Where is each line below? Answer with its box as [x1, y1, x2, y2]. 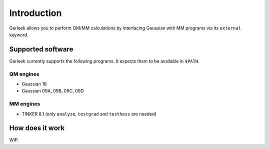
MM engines [9, 100, 40, 107]
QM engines [9, 70, 39, 77]
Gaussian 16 [21, 80, 47, 87]
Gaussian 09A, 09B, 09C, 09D [21, 88, 84, 94]
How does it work [9, 124, 65, 132]
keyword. [9, 31, 28, 37]
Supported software [9, 45, 73, 53]
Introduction [9, 7, 62, 18]
